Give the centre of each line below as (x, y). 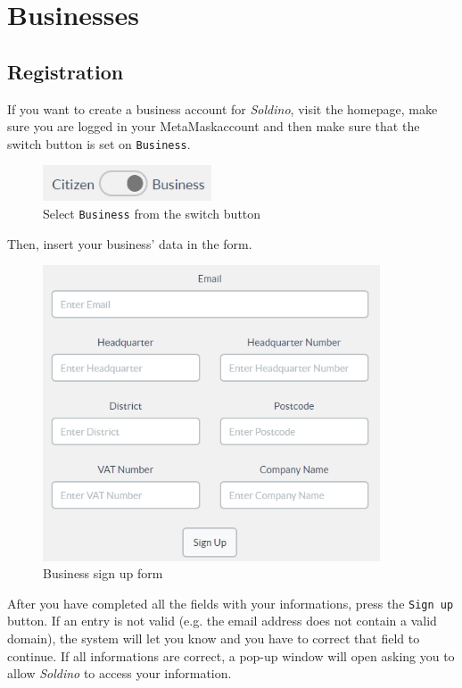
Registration (66, 71)
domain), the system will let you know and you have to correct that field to (214, 638)
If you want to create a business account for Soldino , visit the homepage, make (223, 108)
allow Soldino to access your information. (120, 673)
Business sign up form (103, 573)
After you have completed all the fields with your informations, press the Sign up (231, 603)
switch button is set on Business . (99, 143)
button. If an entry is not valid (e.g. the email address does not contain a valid (222, 621)
